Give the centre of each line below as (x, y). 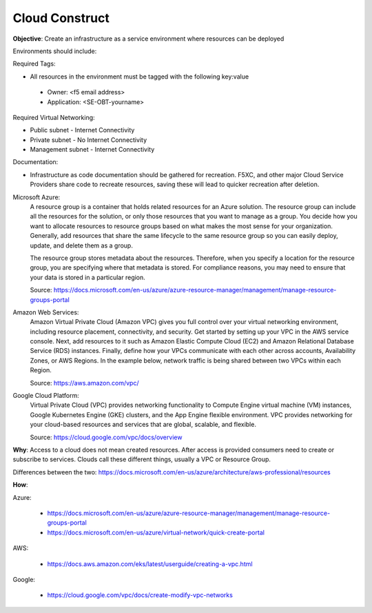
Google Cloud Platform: (46, 396)
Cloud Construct (61, 18)
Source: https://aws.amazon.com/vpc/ (84, 383)
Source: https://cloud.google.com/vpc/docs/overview (106, 437)
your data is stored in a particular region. (88, 277)
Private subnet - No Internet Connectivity (89, 140)
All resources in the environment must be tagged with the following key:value (139, 77)
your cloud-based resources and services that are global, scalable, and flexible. (143, 425)
